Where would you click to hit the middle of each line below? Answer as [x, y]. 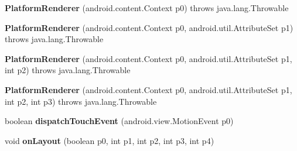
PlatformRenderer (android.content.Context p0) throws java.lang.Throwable [147, 8]
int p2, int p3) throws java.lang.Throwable [81, 101]
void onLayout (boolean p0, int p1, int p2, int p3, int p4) [110, 140]
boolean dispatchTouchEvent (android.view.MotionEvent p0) [119, 121]
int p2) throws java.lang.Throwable [68, 70]
